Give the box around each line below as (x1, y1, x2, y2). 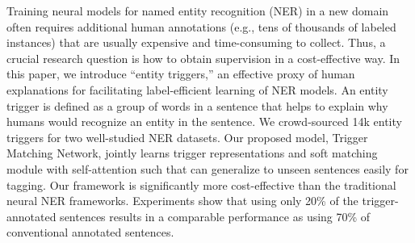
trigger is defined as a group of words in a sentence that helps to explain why (6, 97, 388, 114)
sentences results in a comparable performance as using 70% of (60, 207, 371, 224)
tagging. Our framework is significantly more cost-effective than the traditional (6, 176, 396, 193)
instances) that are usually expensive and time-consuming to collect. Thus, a (6, 34, 386, 51)
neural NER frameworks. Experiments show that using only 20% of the (6, 192, 358, 209)
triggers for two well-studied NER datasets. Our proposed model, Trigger (6, 128, 368, 145)
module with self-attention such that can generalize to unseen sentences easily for (6, 160, 409, 177)
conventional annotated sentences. (6, 224, 174, 241)
